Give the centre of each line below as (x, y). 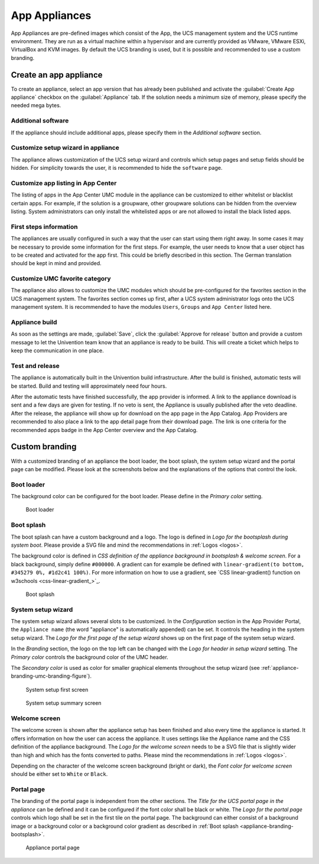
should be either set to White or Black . (59, 774)
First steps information (44, 227)
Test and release (35, 366)
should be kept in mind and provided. (56, 263)
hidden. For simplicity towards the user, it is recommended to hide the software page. (117, 168)
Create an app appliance (57, 75)
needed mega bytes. (36, 105)
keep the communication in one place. (57, 351)
